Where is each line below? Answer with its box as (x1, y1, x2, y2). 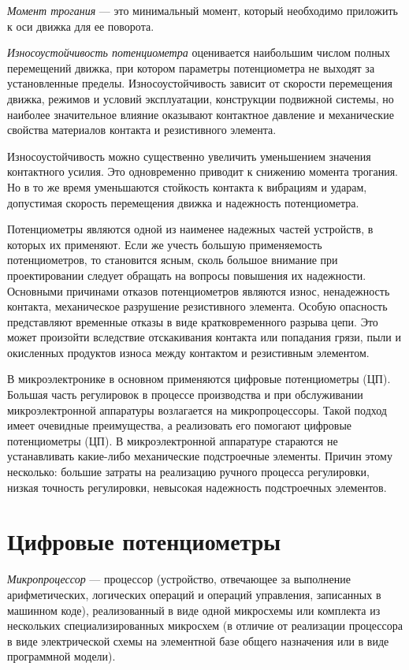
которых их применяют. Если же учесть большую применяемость (7, 236, 322, 252)
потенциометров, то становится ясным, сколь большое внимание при (7, 251, 338, 268)
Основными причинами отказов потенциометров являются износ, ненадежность (7, 282, 390, 299)
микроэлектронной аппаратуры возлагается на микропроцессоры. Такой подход (7, 401, 387, 418)
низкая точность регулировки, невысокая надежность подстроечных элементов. (7, 478, 387, 495)
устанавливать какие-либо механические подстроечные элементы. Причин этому (7, 448, 392, 464)
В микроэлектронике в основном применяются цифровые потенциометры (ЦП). (7, 370, 391, 387)
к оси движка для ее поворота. (7, 17, 154, 34)
